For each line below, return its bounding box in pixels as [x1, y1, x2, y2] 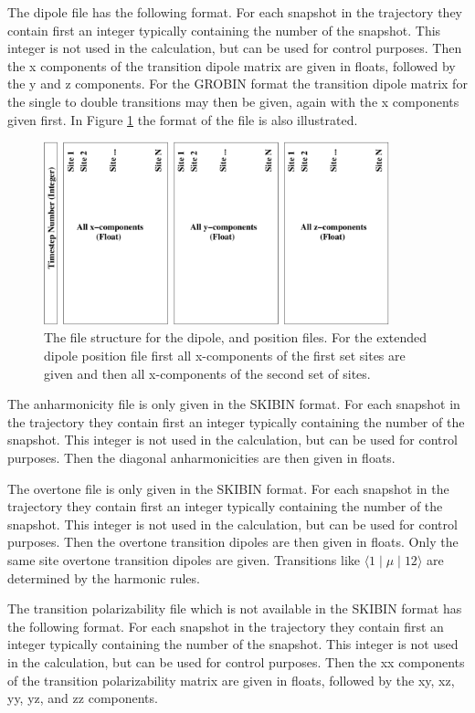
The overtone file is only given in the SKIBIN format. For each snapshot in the [7, 478, 449, 498]
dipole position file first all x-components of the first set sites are [44, 346, 406, 365]
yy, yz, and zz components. [7, 688, 158, 708]
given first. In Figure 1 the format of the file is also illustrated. [7, 110, 358, 129]
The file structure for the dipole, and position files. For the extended [44, 328, 427, 347]
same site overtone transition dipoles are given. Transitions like [7, 550, 360, 569]
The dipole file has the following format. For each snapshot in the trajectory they [7, 3, 462, 21]
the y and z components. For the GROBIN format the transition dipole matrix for [7, 74, 468, 93]
